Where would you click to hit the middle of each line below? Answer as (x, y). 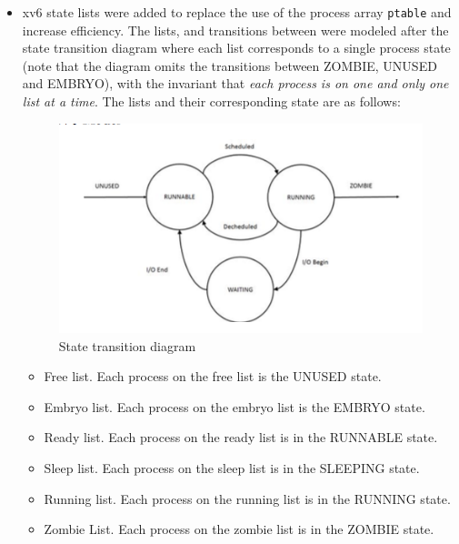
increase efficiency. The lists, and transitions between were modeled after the (235, 30)
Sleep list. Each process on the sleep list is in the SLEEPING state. (232, 467)
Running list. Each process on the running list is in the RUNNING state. (247, 498)
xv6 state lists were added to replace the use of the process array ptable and (237, 12)
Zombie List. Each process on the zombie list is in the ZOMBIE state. (239, 529)
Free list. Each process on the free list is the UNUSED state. (213, 376)
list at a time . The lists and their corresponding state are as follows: (211, 101)
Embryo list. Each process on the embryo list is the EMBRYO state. (234, 406)
